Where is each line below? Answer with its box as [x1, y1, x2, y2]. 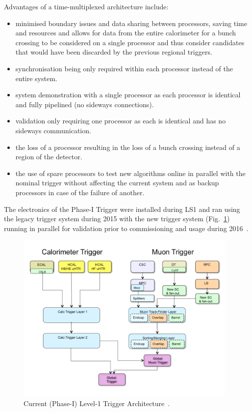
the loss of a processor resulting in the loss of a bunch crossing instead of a [15, 142, 240, 152]
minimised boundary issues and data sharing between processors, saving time [15, 18, 247, 28]
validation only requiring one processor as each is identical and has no [15, 116, 226, 126]
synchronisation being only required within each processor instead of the [15, 63, 233, 73]
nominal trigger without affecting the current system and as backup [15, 177, 219, 188]
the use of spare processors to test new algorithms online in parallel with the [15, 168, 246, 178]
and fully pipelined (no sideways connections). [15, 99, 154, 109]
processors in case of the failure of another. [15, 187, 145, 197]
